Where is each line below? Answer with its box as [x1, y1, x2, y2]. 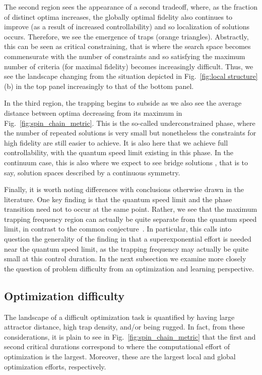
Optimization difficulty [4, 288, 125, 303]
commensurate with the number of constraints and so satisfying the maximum [4, 51, 245, 61]
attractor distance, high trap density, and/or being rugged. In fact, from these [4, 321, 245, 332]
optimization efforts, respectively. [4, 361, 106, 371]
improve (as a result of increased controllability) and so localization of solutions [4, 21, 250, 32]
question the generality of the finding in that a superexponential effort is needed [4, 233, 251, 244]
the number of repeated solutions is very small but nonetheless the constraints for [4, 127, 256, 138]
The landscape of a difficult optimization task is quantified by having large [4, 311, 235, 322]
